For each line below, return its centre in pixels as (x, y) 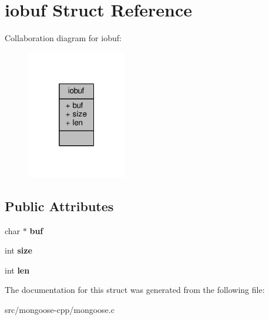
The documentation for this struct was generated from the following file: (135, 290)
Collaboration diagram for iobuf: (63, 38)
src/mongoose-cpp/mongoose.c (60, 310)
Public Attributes (59, 206)
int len (17, 270)
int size (19, 250)
